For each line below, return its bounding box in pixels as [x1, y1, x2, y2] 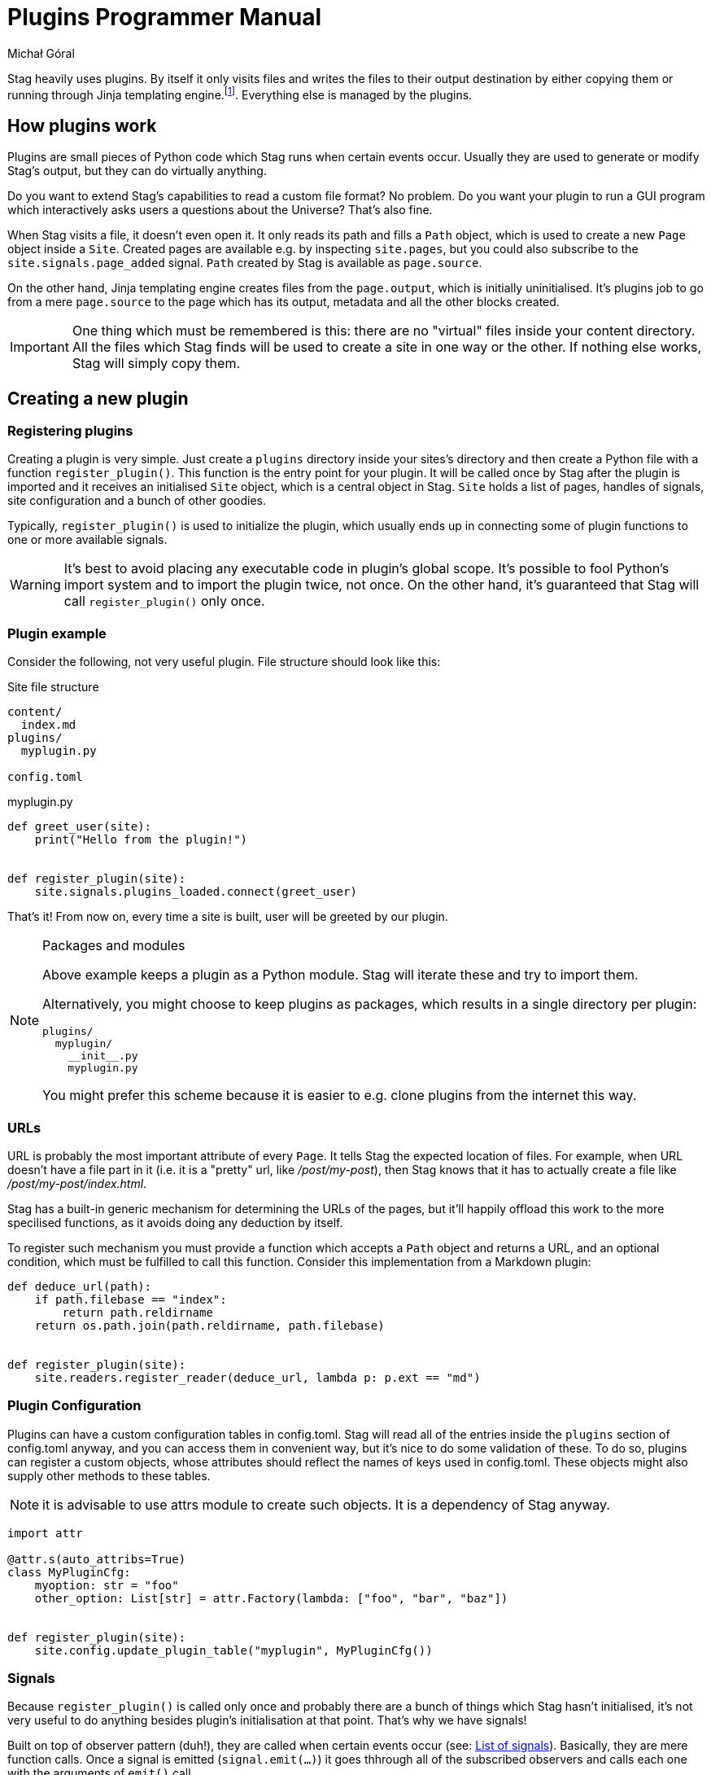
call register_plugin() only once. [63, 593, 265, 610]
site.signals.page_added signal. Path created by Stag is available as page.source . [7, 256, 482, 270]
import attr [7, 1526, 83, 1540]
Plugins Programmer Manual [7, 3, 322, 31]
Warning [10, 576, 61, 594]
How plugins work [7, 115, 157, 136]
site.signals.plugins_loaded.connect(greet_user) [34, 885, 357, 899]
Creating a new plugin [7, 388, 189, 409]
